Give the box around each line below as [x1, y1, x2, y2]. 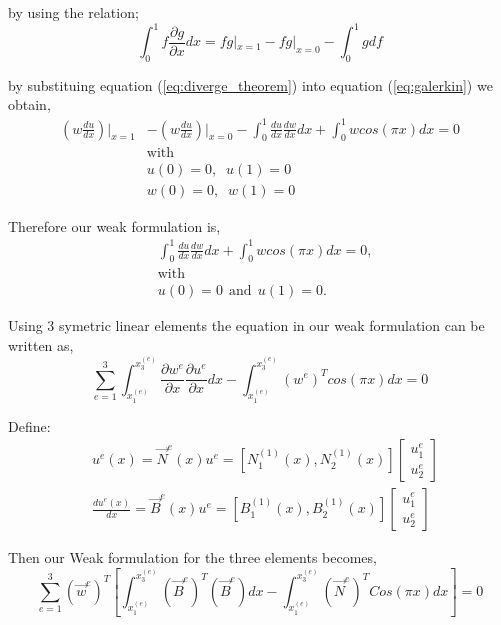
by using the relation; [8, 2, 139, 22]
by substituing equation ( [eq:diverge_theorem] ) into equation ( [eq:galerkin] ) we [8, 74, 493, 95]
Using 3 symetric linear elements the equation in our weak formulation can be [8, 315, 485, 336]
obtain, [8, 94, 51, 115]
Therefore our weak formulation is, [8, 215, 221, 236]
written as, [8, 335, 74, 356]
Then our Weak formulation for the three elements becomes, [8, 547, 377, 568]
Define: [8, 415, 51, 436]
